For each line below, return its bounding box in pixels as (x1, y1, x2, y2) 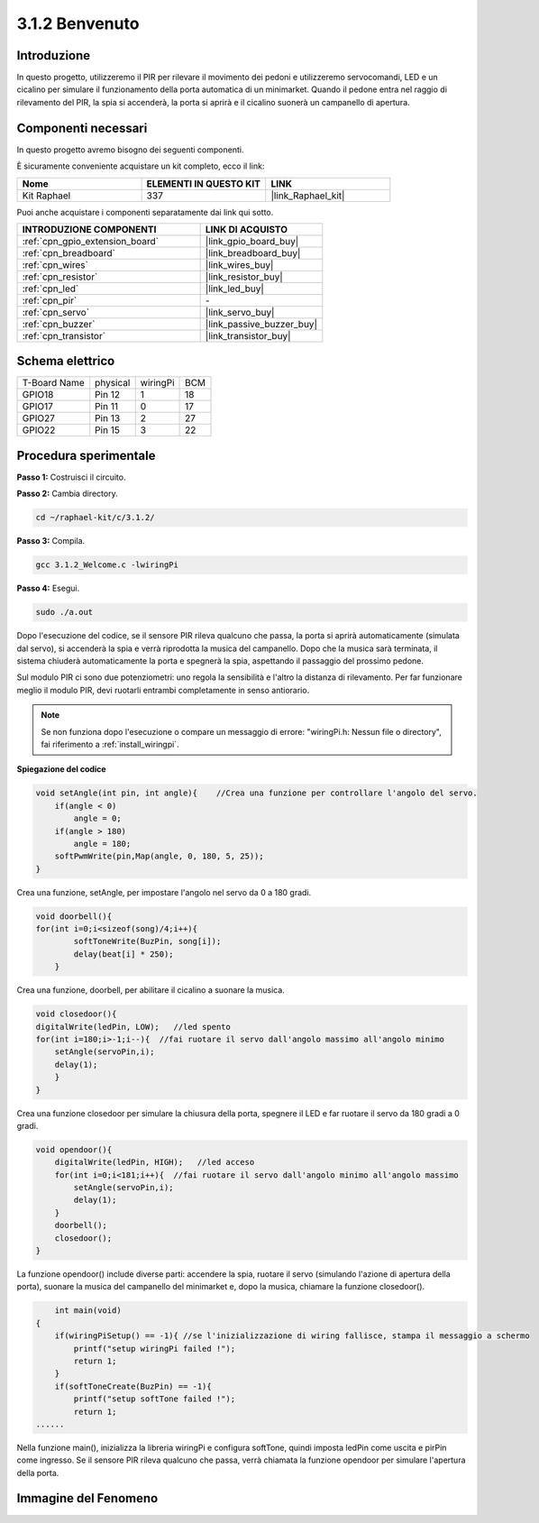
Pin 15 (95, 424, 121, 436)
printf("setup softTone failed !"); (73, 1394, 236, 1404)
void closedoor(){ (35, 1009, 117, 1019)
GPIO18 (22, 389, 54, 401)
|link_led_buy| (205, 282, 265, 295)
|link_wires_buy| (205, 258, 274, 271)
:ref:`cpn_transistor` (22, 329, 106, 342)
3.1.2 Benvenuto (16, 14, 140, 33)
